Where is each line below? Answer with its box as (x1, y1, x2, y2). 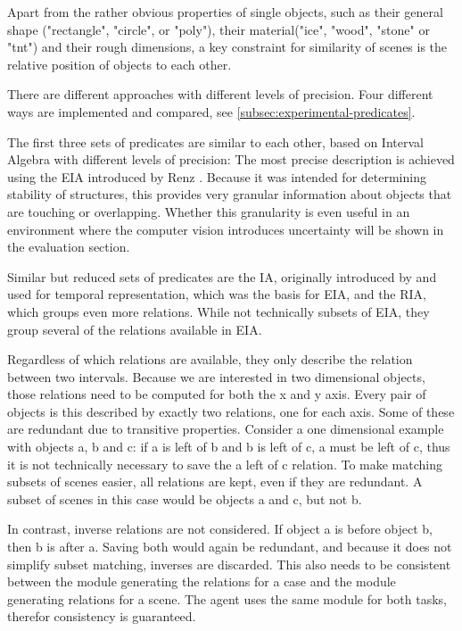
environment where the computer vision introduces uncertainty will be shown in (7, 220, 444, 238)
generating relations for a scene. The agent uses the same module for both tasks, (7, 589, 447, 608)
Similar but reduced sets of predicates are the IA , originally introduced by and (7, 267, 437, 286)
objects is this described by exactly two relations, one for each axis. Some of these (7, 402, 455, 420)
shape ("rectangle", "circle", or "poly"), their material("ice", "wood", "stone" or (7, 20, 430, 38)
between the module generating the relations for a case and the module (7, 572, 396, 591)
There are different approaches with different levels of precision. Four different (7, 85, 433, 104)
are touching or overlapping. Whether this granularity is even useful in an (7, 202, 410, 220)
